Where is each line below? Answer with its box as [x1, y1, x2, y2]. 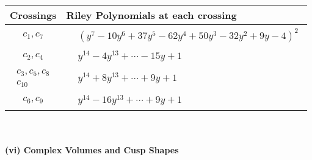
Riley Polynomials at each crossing [66, 8, 237, 22]
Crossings [10, 8, 57, 22]
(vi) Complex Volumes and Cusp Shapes [5, 144, 179, 156]
